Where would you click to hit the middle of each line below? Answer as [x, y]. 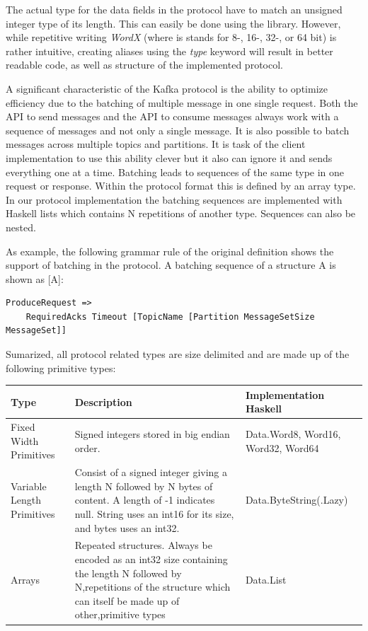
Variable [29, 486]
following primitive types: [61, 367]
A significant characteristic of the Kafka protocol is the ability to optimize [167, 88]
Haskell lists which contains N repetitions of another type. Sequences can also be [181, 213]
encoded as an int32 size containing [151, 559]
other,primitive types [120, 614]
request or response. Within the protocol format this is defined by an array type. [181, 186]
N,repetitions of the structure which [153, 587]
